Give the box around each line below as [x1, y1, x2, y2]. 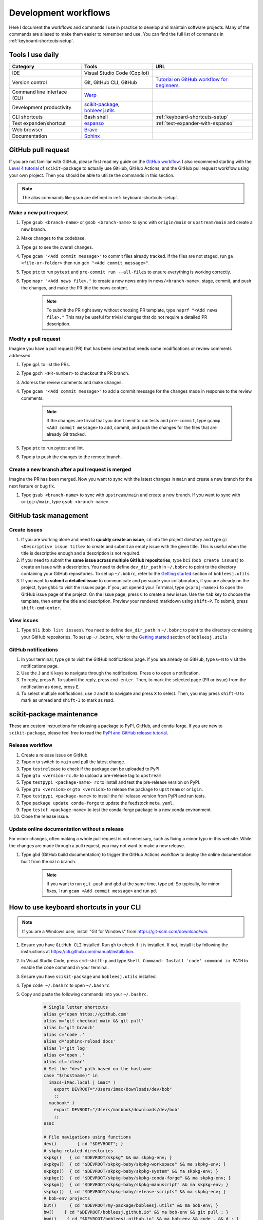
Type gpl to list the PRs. [21, 362, 70, 367]
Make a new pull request [9, 209, 68, 216]
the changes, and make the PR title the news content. [21, 285, 129, 290]
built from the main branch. [21, 858, 76, 864]
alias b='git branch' [43, 1025, 95, 1031]
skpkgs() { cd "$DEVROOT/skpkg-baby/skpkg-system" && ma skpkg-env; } [43, 1168, 219, 1174]
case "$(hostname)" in [43, 1073, 98, 1078]
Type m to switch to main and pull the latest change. [21, 759, 126, 765]
